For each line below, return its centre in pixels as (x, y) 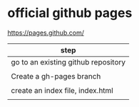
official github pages (70, 13)
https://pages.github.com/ (46, 33)
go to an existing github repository (68, 62)
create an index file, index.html (62, 90)
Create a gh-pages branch (56, 76)
